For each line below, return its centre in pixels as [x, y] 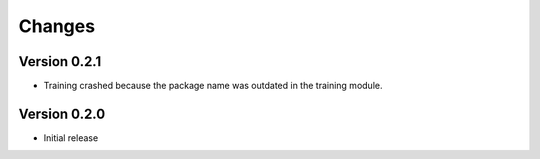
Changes [56, 26]
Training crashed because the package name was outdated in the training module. [213, 86]
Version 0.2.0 [62, 113]
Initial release [71, 137]
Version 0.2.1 [60, 61]
